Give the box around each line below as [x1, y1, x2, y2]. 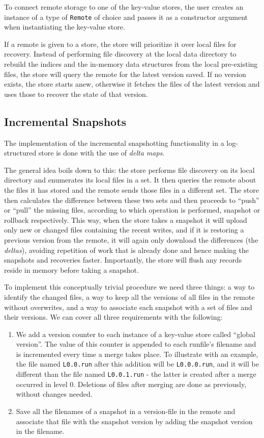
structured [4, 147, 37, 158]
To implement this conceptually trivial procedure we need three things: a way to [4, 281, 255, 292]
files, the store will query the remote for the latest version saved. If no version [4, 68, 246, 79]
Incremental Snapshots [4, 113, 127, 129]
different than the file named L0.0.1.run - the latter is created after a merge [16, 369, 256, 379]
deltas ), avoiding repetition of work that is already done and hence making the [4, 244, 249, 255]
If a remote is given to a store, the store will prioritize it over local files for [4, 38, 237, 49]
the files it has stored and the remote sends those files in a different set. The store [4, 184, 259, 195]
